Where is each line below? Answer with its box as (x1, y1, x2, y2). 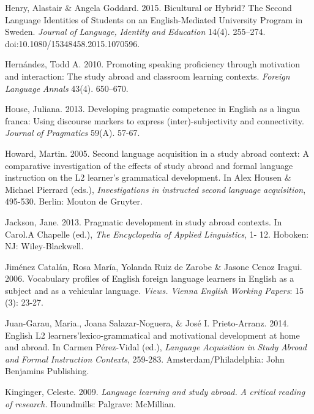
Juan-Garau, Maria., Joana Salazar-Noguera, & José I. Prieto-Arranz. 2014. (5, 317, 290, 329)
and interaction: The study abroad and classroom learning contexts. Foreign (5, 69, 290, 82)
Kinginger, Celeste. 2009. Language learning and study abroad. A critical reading (5, 385, 305, 398)
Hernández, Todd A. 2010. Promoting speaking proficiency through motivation (5, 58, 300, 70)
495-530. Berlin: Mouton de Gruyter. (5, 195, 143, 208)
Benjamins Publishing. (5, 364, 89, 377)
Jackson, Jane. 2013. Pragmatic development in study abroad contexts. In (5, 215, 282, 228)
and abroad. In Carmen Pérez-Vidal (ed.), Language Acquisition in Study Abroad (5, 341, 307, 353)
